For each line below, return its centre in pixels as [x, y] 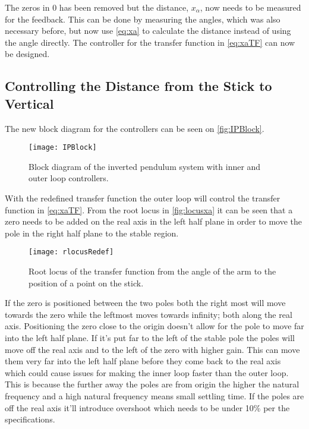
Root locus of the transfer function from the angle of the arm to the [152, 271]
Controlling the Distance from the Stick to [138, 86]
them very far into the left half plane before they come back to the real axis [143, 361]
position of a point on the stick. [86, 283]
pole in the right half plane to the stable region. [92, 233]
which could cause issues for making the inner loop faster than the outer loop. [147, 372]
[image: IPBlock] [63, 148]
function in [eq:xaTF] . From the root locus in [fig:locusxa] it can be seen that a [149, 209]
